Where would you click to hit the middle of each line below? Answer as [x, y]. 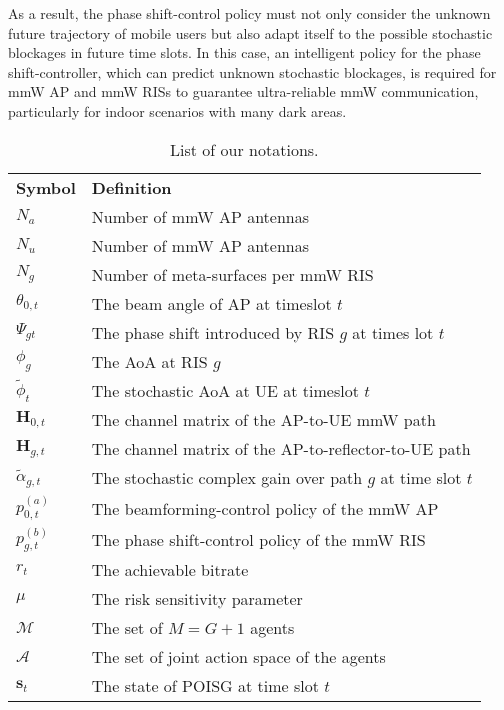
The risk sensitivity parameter [197, 599]
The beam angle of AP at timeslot [211, 303]
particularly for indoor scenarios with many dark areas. [177, 110]
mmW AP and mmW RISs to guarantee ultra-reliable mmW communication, [243, 91]
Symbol [46, 187]
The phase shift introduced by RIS [213, 332]
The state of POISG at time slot [205, 686]
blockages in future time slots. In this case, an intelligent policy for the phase [244, 52]
